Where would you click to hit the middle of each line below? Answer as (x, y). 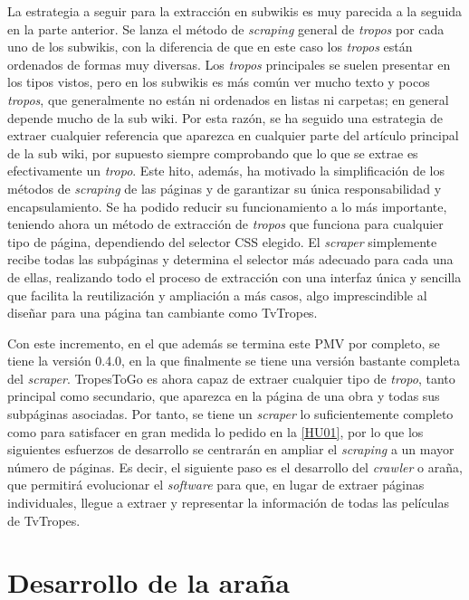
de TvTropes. (44, 520)
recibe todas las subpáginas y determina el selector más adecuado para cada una (230, 259)
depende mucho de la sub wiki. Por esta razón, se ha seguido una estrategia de (225, 117)
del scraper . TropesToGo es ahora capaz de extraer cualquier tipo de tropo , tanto (231, 378)
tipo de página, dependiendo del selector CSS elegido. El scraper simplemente (222, 241)
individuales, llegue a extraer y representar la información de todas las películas (228, 503)
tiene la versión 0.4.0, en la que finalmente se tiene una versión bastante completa (234, 361)
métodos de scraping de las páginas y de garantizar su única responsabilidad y (225, 188)
